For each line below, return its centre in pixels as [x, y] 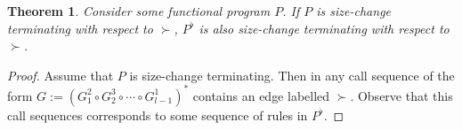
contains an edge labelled [261, 95]
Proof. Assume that [61, 75]
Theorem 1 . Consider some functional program [139, 11]
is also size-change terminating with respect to [324, 28]
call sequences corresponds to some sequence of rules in [158, 115]
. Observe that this [401, 95]
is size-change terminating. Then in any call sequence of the [292, 75]
